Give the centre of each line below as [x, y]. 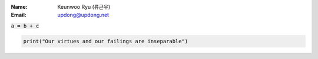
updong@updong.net [83, 15]
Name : [19, 7]
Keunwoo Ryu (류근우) [84, 7]
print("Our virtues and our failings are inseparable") [106, 41]
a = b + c [25, 26]
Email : [19, 15]
